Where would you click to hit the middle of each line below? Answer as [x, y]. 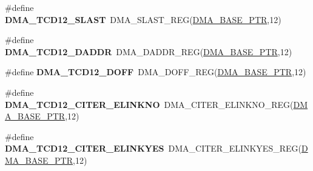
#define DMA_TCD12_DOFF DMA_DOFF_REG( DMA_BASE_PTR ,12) [156, 72]
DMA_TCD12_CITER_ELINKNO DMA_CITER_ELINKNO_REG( [149, 104]
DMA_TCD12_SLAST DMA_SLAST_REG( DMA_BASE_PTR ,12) [143, 19]
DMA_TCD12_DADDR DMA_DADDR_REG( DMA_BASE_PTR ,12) [149, 51]
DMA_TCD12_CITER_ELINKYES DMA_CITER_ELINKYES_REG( [153, 148]
